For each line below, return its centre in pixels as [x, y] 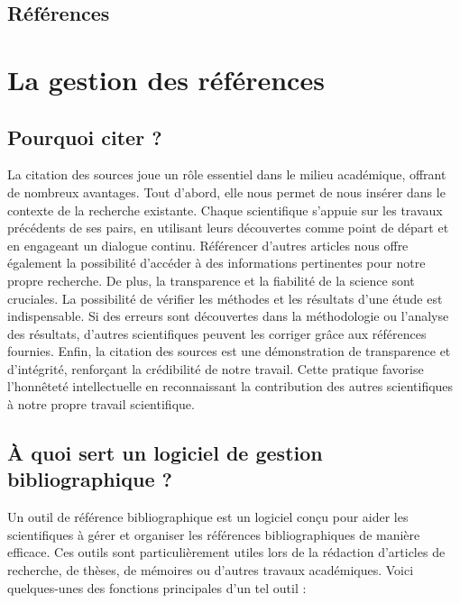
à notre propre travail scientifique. [101, 404]
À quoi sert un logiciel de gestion [165, 453]
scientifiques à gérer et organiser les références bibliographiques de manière [214, 534]
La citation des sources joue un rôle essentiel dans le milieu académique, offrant [227, 174]
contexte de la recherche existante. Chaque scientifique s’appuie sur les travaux [225, 210]
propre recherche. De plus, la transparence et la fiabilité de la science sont [211, 280]
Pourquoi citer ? [85, 137]
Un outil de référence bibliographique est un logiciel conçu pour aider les [208, 517]
